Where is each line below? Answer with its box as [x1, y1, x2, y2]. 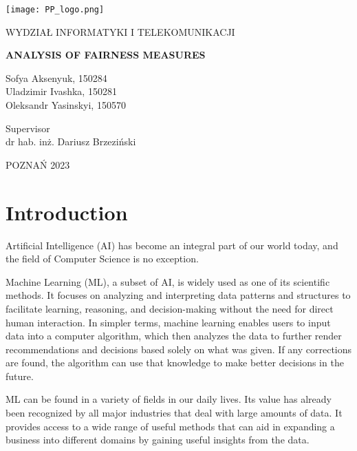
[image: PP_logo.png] [6, 5, 105, 14]
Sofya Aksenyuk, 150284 [6, 70, 107, 85]
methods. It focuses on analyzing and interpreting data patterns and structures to [6, 288, 351, 302]
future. [6, 368, 34, 383]
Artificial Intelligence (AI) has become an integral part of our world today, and [6, 238, 338, 252]
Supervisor [6, 120, 50, 135]
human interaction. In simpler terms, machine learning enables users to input [6, 315, 331, 329]
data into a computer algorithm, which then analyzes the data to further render [6, 328, 342, 343]
